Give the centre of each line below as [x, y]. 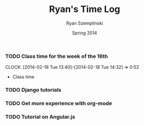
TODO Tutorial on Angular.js [40, 117]
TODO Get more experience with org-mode [59, 103]
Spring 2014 [85, 33]
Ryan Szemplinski [85, 23]
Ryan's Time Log [85, 9]
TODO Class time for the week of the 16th [57, 56]
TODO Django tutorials [33, 90]
